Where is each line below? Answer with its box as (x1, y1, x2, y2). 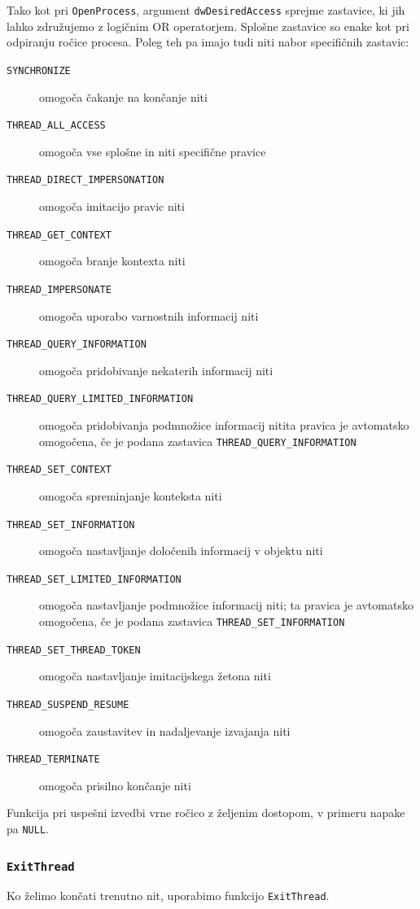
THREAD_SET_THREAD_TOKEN (7, 644, 141, 656)
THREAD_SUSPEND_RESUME (7, 698, 129, 710)
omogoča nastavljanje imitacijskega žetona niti (39, 667, 271, 684)
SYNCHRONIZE (7, 64, 71, 76)
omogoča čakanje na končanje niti (39, 88, 208, 105)
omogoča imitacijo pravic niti (39, 198, 185, 214)
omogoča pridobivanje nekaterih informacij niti (39, 361, 273, 378)
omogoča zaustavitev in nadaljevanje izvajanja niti (39, 722, 291, 739)
